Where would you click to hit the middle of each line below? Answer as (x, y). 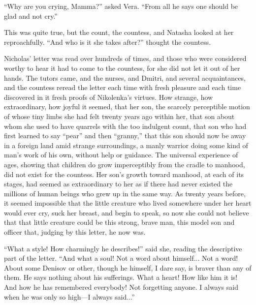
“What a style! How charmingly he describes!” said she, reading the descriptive (123, 248)
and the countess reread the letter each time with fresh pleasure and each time (123, 87)
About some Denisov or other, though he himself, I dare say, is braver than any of (128, 267)
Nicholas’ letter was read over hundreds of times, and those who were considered (125, 58)
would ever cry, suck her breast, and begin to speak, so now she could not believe (127, 212)
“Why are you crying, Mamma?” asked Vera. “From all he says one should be (121, 6)
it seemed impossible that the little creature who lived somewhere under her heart (128, 203)
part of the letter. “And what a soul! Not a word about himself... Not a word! (121, 258)
